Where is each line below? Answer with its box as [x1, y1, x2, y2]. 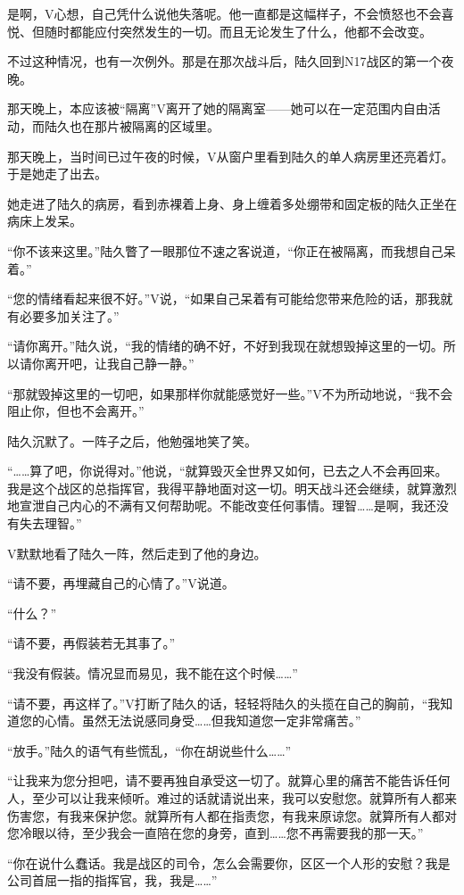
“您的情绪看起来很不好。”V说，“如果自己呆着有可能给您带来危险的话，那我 [7, 289, 441, 308]
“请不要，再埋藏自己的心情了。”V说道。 [7, 574, 235, 593]
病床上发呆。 [7, 211, 82, 230]
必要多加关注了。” [19, 306, 120, 325]
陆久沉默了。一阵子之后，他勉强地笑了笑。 [7, 431, 257, 450]
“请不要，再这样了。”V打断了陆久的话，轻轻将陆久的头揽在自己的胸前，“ [7, 693, 428, 712]
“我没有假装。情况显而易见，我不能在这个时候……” [7, 664, 298, 683]
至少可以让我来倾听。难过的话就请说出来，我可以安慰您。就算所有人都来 [31, 789, 457, 807]
